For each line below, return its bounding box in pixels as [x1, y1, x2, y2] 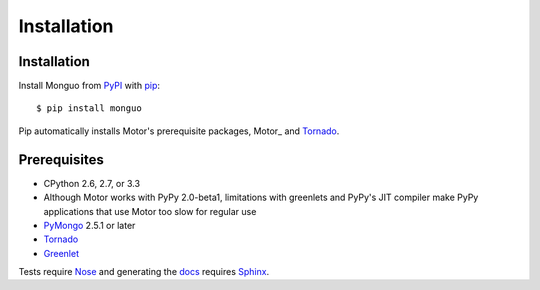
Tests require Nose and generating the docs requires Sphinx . [18, 266, 270, 278]
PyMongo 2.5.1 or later [43, 219, 136, 231]
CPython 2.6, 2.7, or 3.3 [43, 177, 140, 189]
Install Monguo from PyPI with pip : [18, 80, 160, 92]
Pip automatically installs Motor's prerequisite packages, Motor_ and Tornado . [18, 125, 340, 137]
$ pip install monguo [36, 103, 142, 114]
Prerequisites [18, 151, 104, 168]
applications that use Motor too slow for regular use [43, 205, 257, 217]
